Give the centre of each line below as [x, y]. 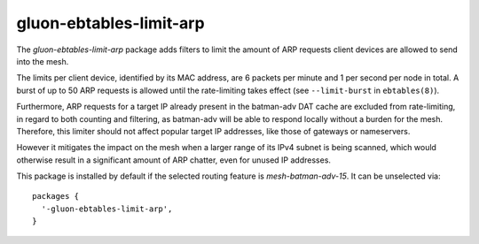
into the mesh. [43, 61]
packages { [56, 196]
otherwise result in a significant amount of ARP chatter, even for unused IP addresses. [174, 160]
